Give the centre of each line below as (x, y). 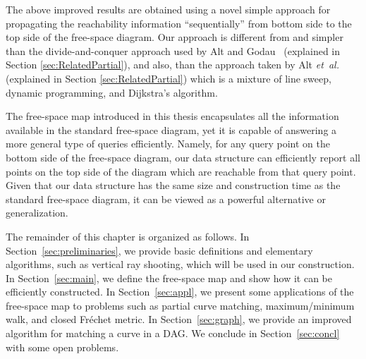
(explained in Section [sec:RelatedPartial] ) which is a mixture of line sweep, (169, 78)
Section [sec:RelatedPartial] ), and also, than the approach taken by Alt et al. (172, 65)
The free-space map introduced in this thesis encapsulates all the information (172, 116)
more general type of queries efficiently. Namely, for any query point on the (168, 144)
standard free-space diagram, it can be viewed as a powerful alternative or (166, 199)
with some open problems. (62, 347)
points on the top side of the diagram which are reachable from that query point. (181, 171)
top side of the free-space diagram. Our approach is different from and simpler (175, 37)
